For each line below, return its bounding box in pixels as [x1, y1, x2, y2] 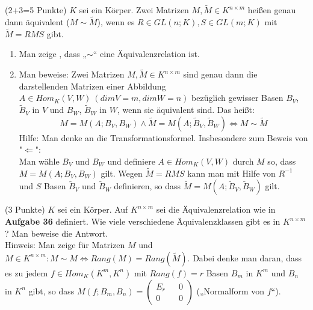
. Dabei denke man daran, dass [187, 251, 302, 264]
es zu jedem [5, 266, 48, 279]
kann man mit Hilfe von [187, 166, 276, 179]
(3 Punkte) [5, 203, 45, 216]
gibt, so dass [28, 284, 75, 297]
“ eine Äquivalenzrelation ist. [93, 47, 200, 60]
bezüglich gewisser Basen [191, 91, 284, 104]
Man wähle [19, 155, 60, 168]
